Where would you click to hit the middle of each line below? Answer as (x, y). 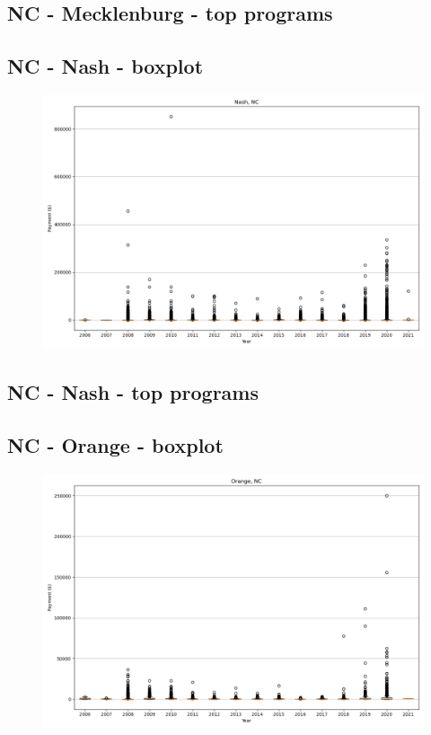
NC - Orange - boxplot (115, 445)
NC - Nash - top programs (133, 392)
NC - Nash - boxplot (106, 66)
